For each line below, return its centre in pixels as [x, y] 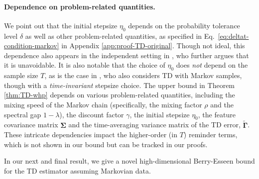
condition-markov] [32, 45]
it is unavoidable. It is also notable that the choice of [85, 65]
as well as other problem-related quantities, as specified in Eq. [120, 36]
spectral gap [23, 114]
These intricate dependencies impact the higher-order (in [91, 134]
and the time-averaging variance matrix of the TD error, [154, 125]
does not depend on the [212, 65]
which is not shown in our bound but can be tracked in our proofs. [106, 144]
